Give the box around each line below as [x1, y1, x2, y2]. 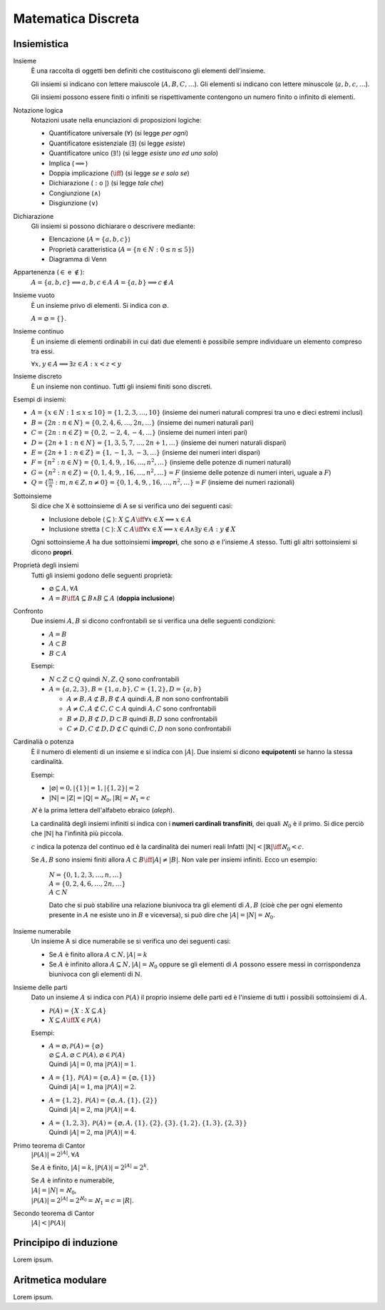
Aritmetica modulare [13, 1274, 107, 1286]
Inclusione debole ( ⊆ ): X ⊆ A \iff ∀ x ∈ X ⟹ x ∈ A [48, 515, 192, 523]
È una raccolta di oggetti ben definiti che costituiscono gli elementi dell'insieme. [31, 66, 266, 75]
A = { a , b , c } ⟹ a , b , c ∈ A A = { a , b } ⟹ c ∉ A [31, 278, 175, 287]
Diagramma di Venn [48, 255, 107, 264]
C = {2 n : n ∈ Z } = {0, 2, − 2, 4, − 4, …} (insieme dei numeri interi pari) [31, 428, 248, 437]
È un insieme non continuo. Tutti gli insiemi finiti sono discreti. [31, 382, 212, 391]
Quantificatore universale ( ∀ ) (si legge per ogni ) [48, 129, 189, 138]
